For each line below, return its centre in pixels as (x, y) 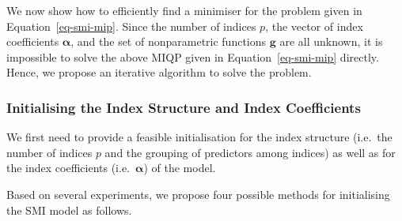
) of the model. (180, 168)
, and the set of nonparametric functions (169, 41)
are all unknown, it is (331, 41)
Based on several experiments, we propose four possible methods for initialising (198, 194)
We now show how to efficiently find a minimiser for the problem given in (184, 10)
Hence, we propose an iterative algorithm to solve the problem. (159, 72)
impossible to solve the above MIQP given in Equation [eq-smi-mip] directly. (193, 56)
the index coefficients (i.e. (68, 168)
